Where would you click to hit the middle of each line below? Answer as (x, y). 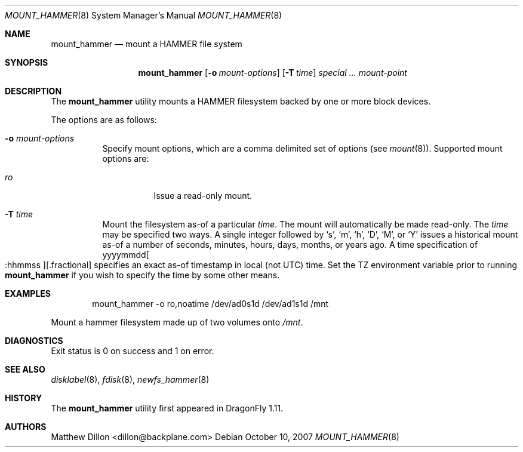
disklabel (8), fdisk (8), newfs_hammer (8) (130, 379)
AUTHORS (26, 427)
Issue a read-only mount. (203, 196)
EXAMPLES (28, 293)
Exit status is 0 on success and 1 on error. (133, 351)
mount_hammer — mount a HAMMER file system (147, 44)
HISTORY (24, 398)
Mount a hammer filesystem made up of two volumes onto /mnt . (177, 322)
